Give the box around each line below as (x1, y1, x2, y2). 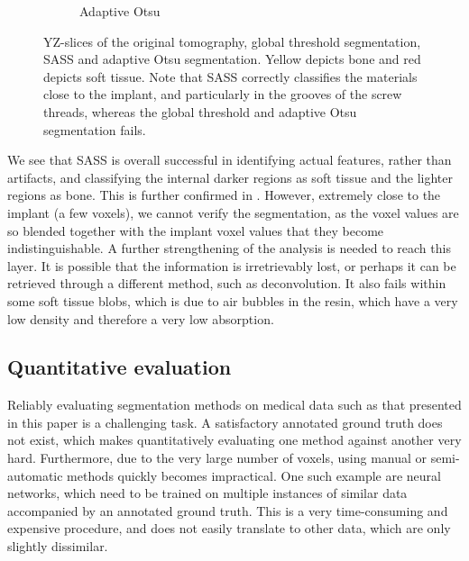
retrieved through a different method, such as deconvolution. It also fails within (7, 274, 446, 293)
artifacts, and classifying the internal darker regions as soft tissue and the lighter (7, 167, 453, 186)
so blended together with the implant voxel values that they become (7, 221, 384, 240)
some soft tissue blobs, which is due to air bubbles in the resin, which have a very (7, 291, 458, 310)
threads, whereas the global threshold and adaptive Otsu (43, 102, 357, 121)
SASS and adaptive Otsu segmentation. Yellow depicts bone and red (43, 50, 421, 68)
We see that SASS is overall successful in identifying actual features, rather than (7, 150, 452, 169)
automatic (7, 466, 63, 484)
